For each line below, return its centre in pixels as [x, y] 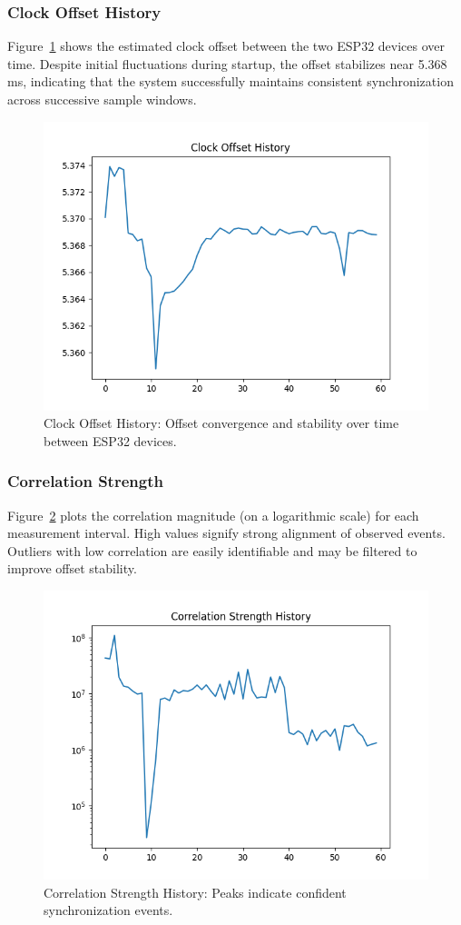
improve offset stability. [72, 568]
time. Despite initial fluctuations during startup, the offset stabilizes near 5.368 [227, 63]
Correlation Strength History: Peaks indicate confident [195, 892]
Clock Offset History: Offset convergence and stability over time [221, 423]
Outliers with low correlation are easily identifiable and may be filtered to [212, 550]
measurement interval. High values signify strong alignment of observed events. [226, 533]
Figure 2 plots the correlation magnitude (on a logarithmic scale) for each [213, 515]
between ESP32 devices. [110, 440]
